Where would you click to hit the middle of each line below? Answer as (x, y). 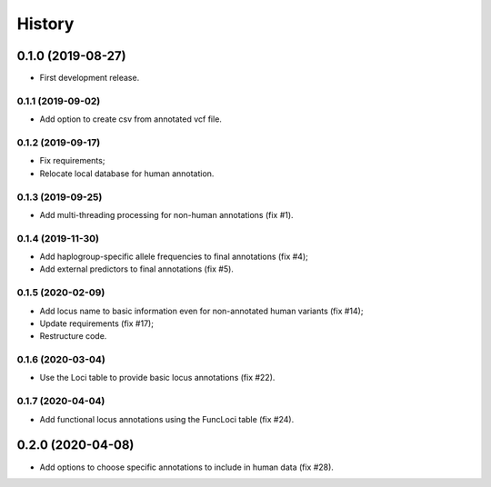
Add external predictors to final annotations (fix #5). (136, 269)
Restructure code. (73, 336)
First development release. (90, 78)
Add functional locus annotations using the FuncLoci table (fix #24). (167, 419)
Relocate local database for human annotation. (127, 174)
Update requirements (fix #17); (97, 323)
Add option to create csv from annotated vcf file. (131, 119)
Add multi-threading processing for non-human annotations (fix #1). (167, 214)
